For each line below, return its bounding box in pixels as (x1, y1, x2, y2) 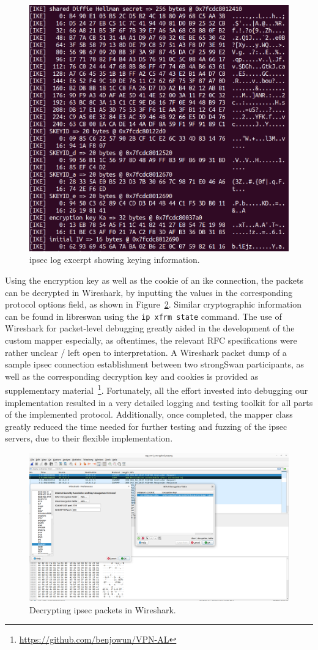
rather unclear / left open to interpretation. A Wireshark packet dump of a (5, 345, 287, 358)
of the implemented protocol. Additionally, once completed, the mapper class (5, 408, 293, 421)
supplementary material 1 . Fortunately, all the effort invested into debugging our (5, 382, 308, 396)
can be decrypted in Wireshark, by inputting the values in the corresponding (5, 286, 293, 298)
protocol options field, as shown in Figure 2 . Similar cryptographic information (5, 298, 301, 311)
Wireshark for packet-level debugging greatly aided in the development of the (5, 322, 295, 334)
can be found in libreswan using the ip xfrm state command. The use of (5, 309, 282, 322)
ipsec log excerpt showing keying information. (29, 253, 200, 266)
